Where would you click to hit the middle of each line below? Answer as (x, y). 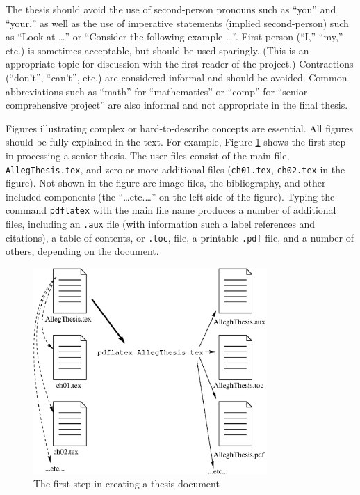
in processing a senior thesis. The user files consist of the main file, (148, 155)
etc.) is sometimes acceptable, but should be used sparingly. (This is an (157, 50)
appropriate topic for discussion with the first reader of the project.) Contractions (180, 64)
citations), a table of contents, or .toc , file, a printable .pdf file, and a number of (180, 237)
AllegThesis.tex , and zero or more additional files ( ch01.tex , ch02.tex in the (175, 169)
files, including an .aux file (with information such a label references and (161, 224)
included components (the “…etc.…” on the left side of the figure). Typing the (170, 196)
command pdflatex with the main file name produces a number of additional (171, 210)
